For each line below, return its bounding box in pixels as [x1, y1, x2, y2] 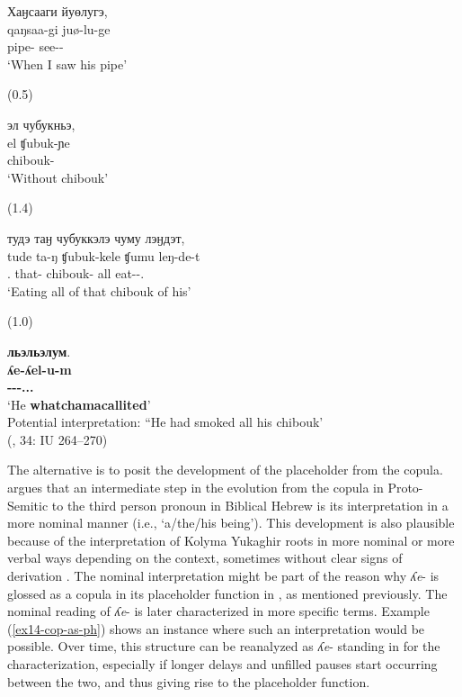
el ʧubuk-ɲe [7, 132, 70, 151]
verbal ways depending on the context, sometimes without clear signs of [7, 548, 403, 567]
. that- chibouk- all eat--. [7, 264, 145, 283]
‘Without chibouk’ [7, 167, 109, 186]
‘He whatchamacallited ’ [7, 394, 151, 413]
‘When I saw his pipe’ [7, 54, 128, 73]
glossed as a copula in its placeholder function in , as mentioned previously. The [7, 584, 448, 602]
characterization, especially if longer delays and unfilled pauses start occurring [7, 655, 438, 673]
